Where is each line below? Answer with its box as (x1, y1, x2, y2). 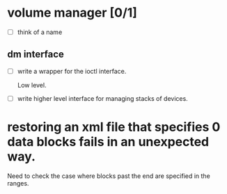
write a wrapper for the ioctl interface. (17, 67, 127, 75)
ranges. (7, 179, 29, 187)
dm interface (7, 49, 65, 60)
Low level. (17, 81, 47, 89)
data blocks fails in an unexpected (7, 134, 210, 150)
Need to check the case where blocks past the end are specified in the (7, 172, 210, 180)
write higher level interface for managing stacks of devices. (17, 94, 188, 102)
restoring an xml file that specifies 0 (7, 120, 221, 135)
